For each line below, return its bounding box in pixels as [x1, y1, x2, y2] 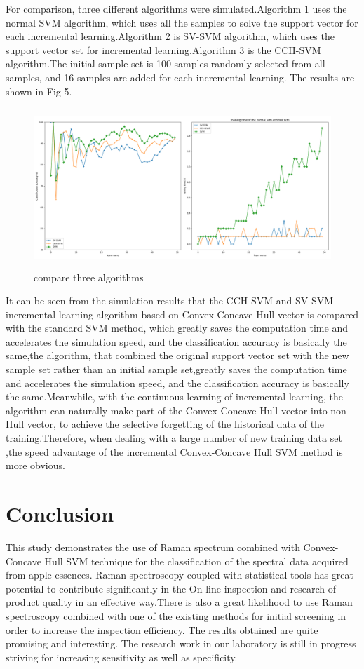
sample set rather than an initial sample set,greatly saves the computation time [6, 362, 347, 377]
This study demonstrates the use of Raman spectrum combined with [6, 539, 300, 554]
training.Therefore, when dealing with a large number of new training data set [6, 431, 342, 445]
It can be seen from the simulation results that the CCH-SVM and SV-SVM [6, 293, 334, 308]
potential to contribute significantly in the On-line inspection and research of [6, 581, 336, 595]
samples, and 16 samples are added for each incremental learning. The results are [6, 69, 355, 84]
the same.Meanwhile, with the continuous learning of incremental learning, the [6, 389, 343, 404]
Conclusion [6, 499, 114, 528]
